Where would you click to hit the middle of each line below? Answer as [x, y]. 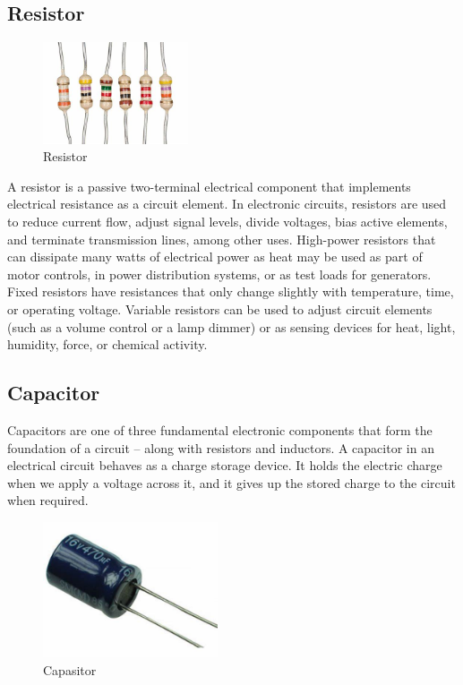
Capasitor [70, 669]
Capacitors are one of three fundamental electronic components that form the [220, 429]
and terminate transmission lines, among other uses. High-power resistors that [222, 239]
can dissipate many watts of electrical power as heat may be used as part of [215, 257]
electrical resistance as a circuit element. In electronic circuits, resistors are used [227, 204]
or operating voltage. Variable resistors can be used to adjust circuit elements [220, 308]
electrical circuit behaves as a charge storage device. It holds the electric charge [225, 465]
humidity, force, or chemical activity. [107, 344]
